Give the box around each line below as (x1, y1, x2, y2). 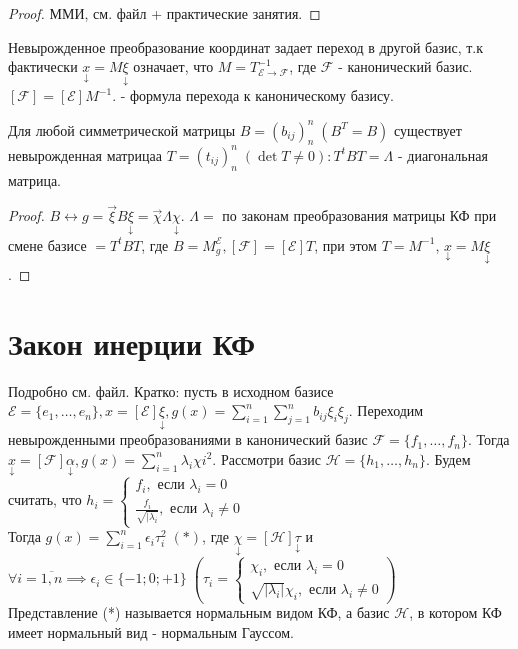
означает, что (133, 56, 214, 77)
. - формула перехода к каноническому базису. (112, 85, 394, 106)
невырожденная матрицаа (8, 144, 162, 165)
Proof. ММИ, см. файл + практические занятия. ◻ (8, 3, 321, 23)
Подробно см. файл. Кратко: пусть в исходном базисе (8, 380, 334, 401)
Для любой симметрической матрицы (8, 119, 236, 140)
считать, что (8, 489, 82, 510)
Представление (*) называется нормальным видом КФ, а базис (8, 602, 390, 623)
